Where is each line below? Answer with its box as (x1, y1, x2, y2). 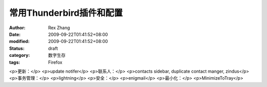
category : (9, 52, 30, 58)
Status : (9, 45, 25, 51)
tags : (9, 59, 20, 65)
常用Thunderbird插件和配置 (9, 7, 123, 18)
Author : (9, 25, 26, 31)
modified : (9, 39, 30, 44)
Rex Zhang (48, 25, 70, 31)
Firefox (48, 59, 63, 65)
